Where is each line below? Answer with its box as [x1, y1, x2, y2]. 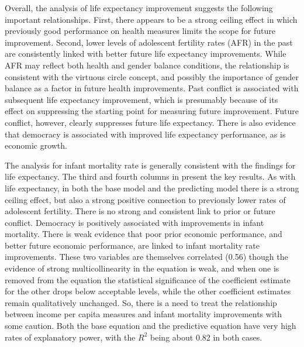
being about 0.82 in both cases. [150, 331, 262, 343]
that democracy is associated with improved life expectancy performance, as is [5, 128, 286, 140]
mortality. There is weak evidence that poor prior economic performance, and [5, 228, 282, 240]
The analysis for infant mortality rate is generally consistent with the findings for [5, 159, 296, 171]
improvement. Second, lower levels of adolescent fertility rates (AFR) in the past [5, 36, 293, 48]
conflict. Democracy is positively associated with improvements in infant [5, 216, 264, 228]
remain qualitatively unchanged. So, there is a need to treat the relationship [5, 296, 277, 308]
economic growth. [5, 139, 67, 152]
